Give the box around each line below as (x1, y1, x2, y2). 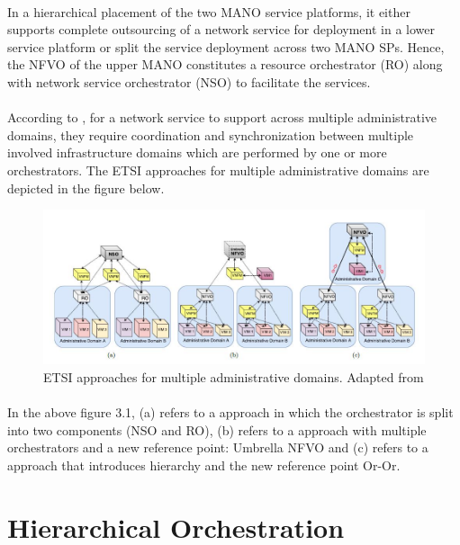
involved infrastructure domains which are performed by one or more (7, 143, 387, 162)
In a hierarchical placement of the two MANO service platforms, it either (7, 2, 410, 21)
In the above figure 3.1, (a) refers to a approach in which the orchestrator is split (7, 402, 454, 421)
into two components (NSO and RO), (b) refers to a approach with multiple (7, 420, 427, 439)
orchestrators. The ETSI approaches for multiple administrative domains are (7, 160, 429, 179)
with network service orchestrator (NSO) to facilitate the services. (7, 72, 371, 91)
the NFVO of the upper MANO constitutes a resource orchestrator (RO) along (7, 55, 443, 74)
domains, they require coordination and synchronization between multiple (7, 125, 414, 144)
